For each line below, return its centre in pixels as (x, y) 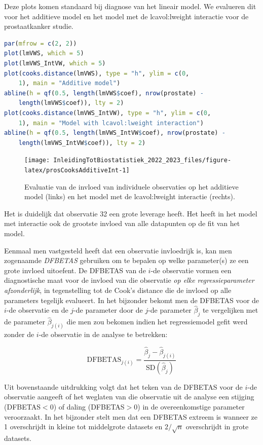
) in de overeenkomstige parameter (191, 406)
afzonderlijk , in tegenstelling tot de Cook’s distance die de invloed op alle (118, 290)
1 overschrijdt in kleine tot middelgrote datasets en (83, 427)
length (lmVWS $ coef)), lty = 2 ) (71, 103)
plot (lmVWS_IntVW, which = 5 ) (55, 63)
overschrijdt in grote (217, 427)
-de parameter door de (108, 310)
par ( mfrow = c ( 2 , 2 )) (41, 43)
